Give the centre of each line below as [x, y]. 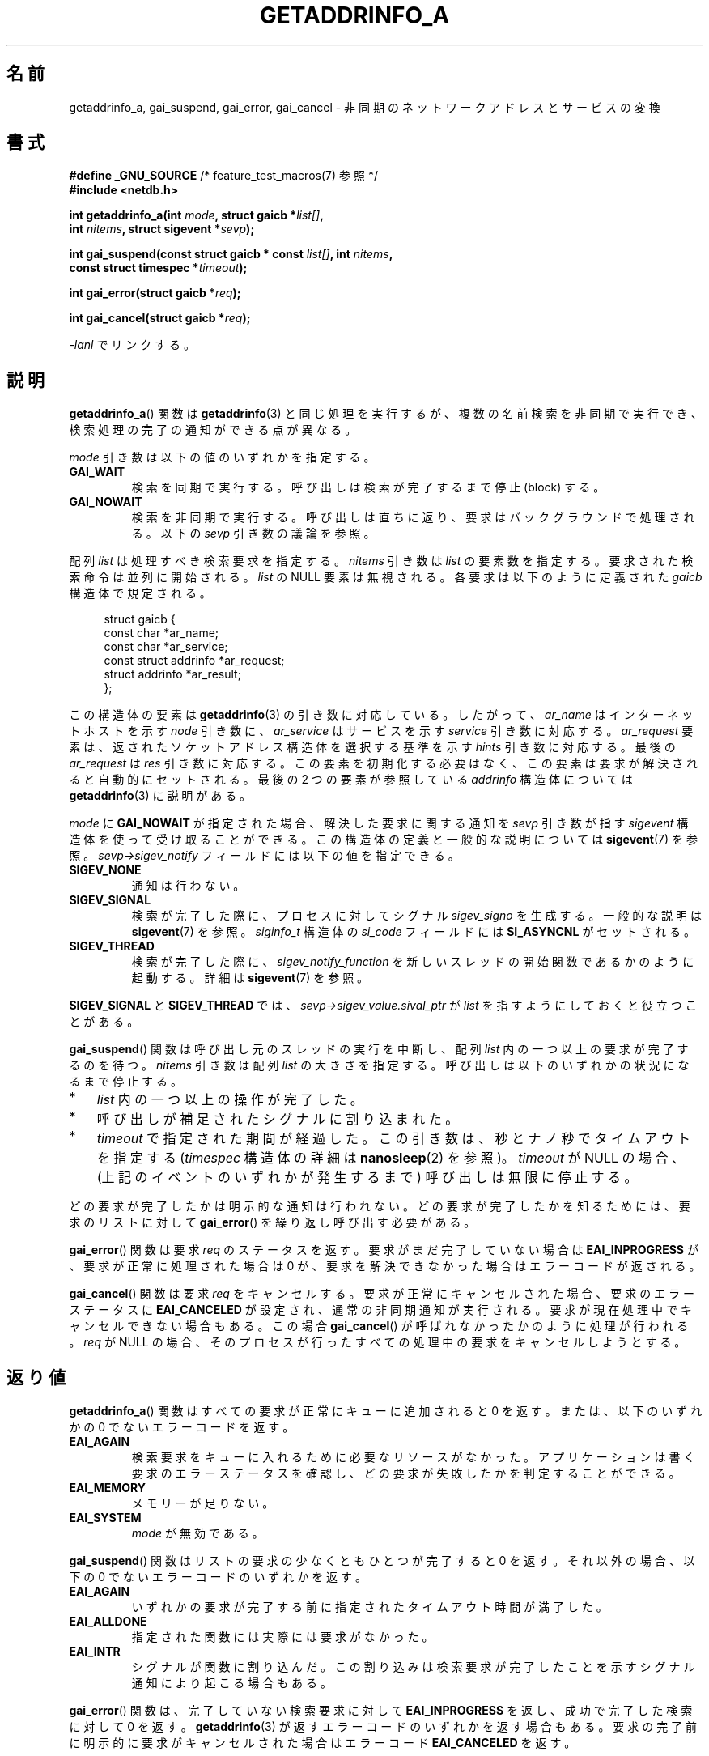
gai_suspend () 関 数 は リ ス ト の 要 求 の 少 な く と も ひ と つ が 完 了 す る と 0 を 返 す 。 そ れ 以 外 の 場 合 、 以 [382, 1561]
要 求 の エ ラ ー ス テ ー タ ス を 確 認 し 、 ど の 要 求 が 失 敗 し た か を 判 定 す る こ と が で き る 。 [406, 1473]
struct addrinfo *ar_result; [172, 674]
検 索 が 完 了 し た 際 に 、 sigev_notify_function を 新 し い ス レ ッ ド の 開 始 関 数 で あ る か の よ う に [413, 962]
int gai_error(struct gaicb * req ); [155, 293]
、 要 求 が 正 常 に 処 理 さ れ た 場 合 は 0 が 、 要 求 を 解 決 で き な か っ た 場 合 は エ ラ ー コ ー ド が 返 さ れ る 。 [385, 1266]
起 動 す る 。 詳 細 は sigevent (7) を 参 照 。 [250, 978]
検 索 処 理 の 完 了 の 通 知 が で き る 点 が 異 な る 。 [213, 430]
